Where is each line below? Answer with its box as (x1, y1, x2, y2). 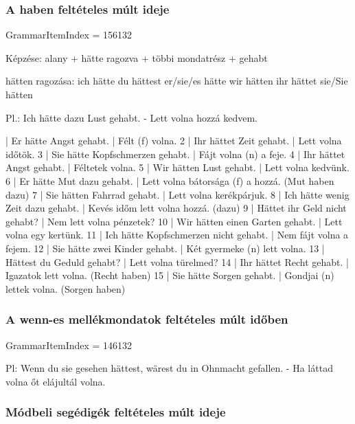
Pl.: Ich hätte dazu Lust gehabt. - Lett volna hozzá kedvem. (5, 110, 257, 124)
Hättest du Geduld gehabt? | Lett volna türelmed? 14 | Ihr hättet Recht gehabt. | (5, 254, 349, 269)
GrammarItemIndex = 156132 (5, 27, 133, 42)
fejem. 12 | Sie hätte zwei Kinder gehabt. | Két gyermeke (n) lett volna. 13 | (5, 241, 325, 255)
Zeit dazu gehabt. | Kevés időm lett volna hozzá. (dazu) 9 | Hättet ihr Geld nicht (5, 201, 347, 215)
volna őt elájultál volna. (5, 374, 106, 388)
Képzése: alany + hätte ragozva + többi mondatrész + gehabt (5, 50, 268, 65)
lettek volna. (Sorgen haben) (5, 281, 126, 295)
